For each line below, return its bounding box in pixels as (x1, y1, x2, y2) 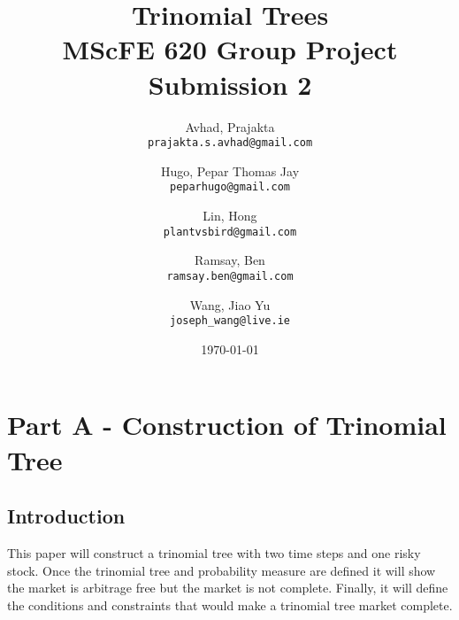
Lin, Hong (203, 206, 257, 224)
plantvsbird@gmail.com (163, 225, 297, 238)
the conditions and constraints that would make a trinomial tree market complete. (7, 595, 453, 614)
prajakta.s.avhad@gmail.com (147, 136, 313, 150)
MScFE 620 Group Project (62, 31, 398, 67)
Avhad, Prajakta (185, 117, 275, 136)
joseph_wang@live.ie (169, 314, 291, 328)
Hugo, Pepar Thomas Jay (160, 161, 300, 180)
